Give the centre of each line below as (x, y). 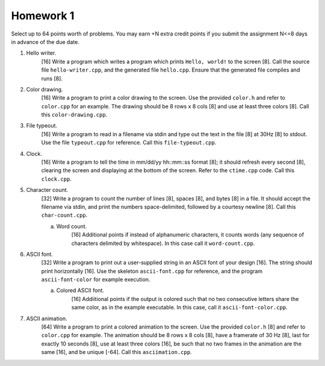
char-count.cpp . (64, 215)
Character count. (47, 190)
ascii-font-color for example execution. (96, 279)
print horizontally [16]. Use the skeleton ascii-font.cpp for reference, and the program (152, 271)
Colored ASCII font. (80, 290)
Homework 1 (43, 16)
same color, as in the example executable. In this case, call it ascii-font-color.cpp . (180, 308)
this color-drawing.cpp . (74, 115)
